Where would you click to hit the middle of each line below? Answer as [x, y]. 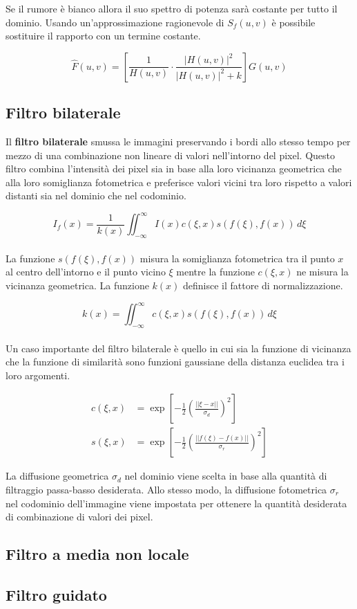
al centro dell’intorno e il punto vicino [86, 272]
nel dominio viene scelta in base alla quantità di [226, 476]
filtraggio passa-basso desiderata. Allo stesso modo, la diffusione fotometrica [166, 489]
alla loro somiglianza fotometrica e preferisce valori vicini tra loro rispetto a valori [179, 182]
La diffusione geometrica [57, 476]
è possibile [293, 22]
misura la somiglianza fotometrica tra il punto [237, 258]
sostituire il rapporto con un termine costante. [103, 36]
